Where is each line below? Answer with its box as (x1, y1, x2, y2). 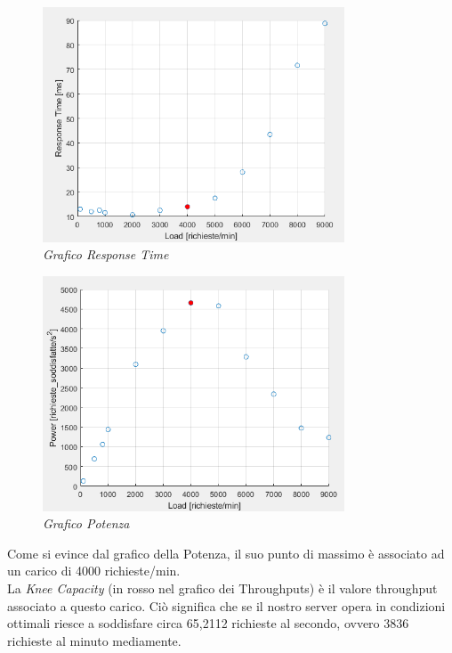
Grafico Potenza (43, 514, 130, 533)
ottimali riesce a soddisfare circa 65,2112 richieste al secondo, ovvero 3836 (7, 614, 409, 633)
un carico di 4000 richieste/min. (7, 561, 181, 580)
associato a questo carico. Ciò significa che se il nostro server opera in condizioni (7, 596, 446, 615)
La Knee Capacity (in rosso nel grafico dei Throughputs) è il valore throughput (7, 578, 438, 597)
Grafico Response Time (43, 245, 169, 264)
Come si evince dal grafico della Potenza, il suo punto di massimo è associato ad (7, 543, 445, 562)
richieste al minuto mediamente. (7, 631, 182, 649)
